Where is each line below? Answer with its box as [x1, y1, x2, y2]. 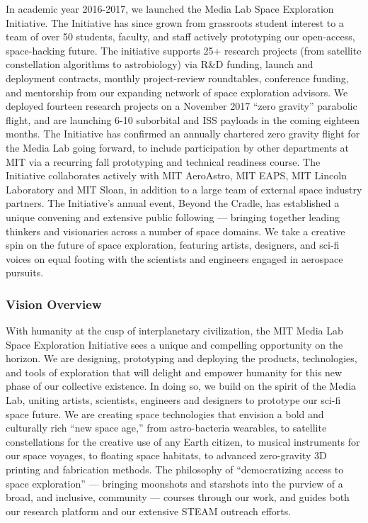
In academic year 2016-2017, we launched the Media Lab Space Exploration [6, 1, 334, 16]
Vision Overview [6, 295, 102, 313]
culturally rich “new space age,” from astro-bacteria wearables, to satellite [6, 420, 327, 435]
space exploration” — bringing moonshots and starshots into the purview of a [6, 476, 343, 490]
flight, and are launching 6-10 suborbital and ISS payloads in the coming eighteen [6, 112, 360, 127]
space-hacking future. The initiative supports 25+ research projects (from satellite [6, 43, 362, 57]
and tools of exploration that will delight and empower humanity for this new [6, 364, 343, 379]
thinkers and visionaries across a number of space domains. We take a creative [6, 223, 345, 238]
